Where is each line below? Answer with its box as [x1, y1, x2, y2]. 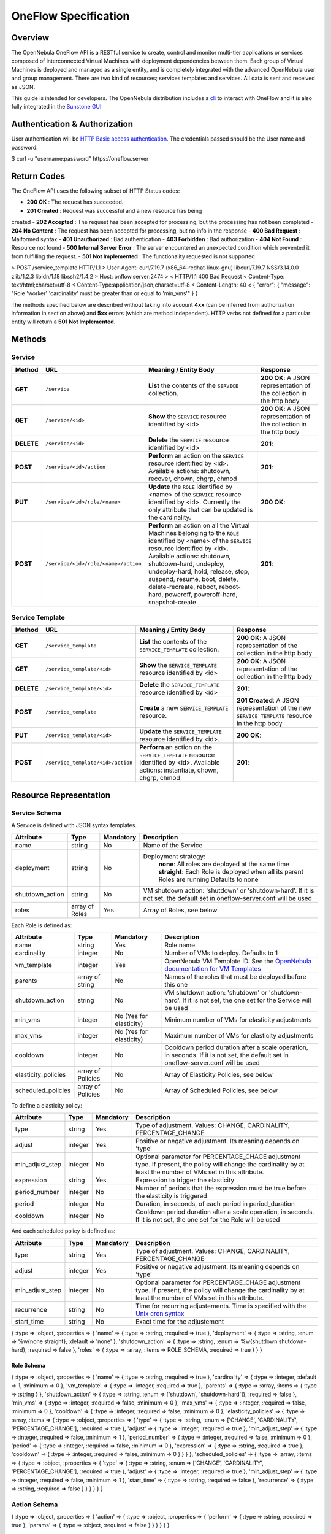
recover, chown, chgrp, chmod [148, 474, 237, 483]
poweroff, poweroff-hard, [164, 590, 238, 598]
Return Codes [11, 171, 66, 181]
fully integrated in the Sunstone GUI [11, 103, 102, 110]
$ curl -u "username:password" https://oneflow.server [11, 155, 149, 163]
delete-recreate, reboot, [148, 582, 218, 591]
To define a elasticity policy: [11, 1101, 82, 1109]
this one [164, 980, 188, 989]
